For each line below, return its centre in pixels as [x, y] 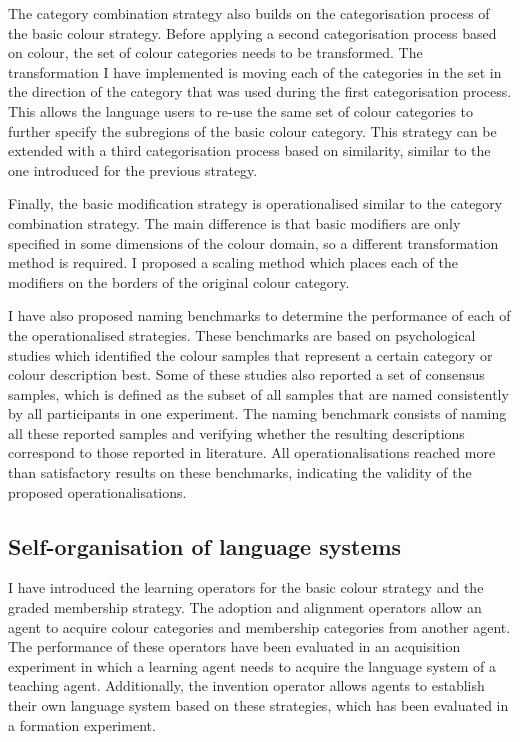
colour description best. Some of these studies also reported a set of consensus [246, 374]
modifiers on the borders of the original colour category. [179, 281]
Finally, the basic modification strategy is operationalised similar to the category [255, 203]
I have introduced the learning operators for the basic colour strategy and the [246, 587]
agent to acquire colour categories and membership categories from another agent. [259, 626]
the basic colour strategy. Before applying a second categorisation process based [252, 32]
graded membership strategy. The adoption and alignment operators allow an [245, 607]
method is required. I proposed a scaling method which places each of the [233, 262]
